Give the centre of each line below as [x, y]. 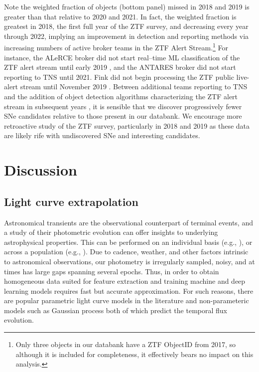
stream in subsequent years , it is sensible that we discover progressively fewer [123, 106]
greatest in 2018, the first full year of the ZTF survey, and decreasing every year [126, 26]
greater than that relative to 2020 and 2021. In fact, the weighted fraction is [120, 16]
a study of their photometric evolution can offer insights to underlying [111, 232]
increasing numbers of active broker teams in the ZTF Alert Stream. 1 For [116, 47]
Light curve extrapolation [71, 201]
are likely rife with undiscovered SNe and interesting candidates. [102, 135]
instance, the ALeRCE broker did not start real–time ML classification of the [122, 57]
